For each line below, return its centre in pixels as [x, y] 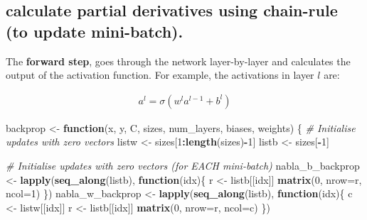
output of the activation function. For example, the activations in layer [160, 75]
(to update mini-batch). [95, 31]
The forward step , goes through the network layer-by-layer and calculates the [178, 61]
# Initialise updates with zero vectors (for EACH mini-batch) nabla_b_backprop [183, 165]
